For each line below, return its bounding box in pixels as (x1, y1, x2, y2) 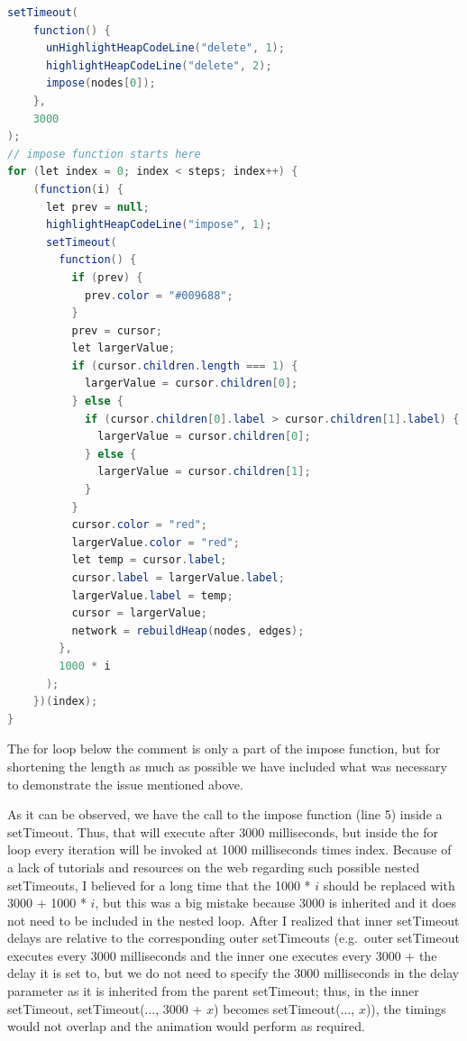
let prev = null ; (45, 200, 150, 214)
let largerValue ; (71, 342, 176, 355)
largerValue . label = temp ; (71, 589, 233, 602)
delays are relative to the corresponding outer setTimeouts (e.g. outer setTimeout (7, 928, 460, 947)
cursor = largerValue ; (71, 607, 207, 620)
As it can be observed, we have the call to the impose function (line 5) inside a (7, 805, 443, 824)
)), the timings (365, 999, 446, 1018)
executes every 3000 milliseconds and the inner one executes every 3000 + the (7, 945, 437, 964)
